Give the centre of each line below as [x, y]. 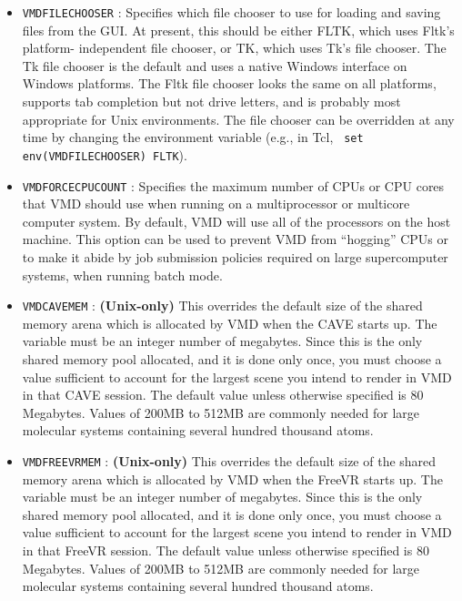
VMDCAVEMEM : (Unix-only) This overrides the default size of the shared [222, 306]
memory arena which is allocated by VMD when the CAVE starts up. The [230, 323]
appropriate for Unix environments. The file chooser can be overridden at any [238, 119]
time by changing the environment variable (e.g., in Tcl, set [193, 137]
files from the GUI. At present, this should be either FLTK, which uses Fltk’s [238, 30]
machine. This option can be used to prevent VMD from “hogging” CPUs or [235, 239]
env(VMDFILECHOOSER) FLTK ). [105, 154]
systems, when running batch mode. [122, 275]
